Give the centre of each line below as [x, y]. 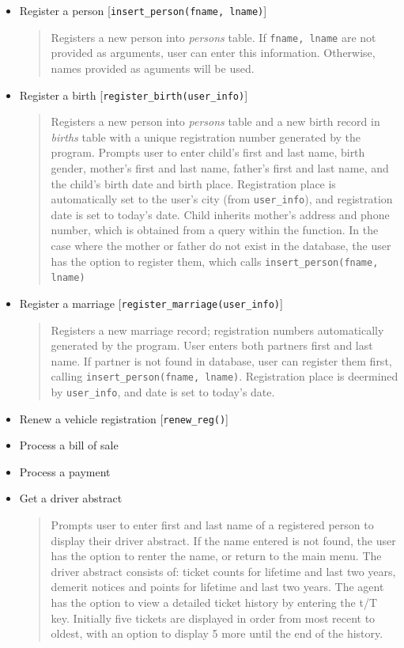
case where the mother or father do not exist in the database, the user [221, 245]
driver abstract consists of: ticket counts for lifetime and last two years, [223, 571]
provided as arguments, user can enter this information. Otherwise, [213, 53]
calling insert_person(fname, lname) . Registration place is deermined [225, 376]
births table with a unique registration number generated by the [206, 136]
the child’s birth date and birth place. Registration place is [193, 183]
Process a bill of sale [69, 445]
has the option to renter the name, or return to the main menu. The [216, 556]
